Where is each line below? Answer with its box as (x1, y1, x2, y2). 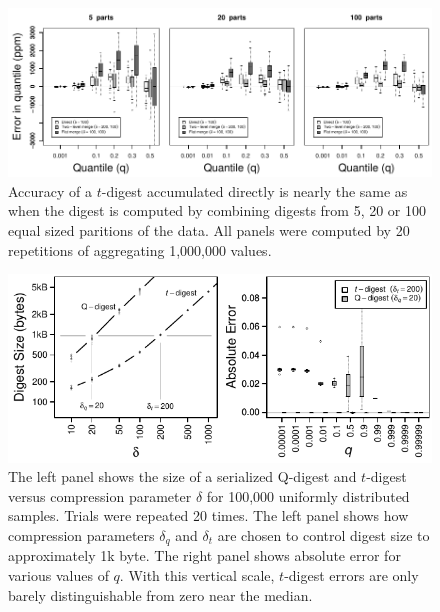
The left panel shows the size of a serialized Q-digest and (8, 466, 357, 487)
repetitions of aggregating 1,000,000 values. (8, 239, 272, 260)
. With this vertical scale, (119, 564, 275, 585)
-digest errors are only (284, 564, 419, 585)
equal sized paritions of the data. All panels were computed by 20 (8, 219, 410, 240)
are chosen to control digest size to (217, 524, 430, 545)
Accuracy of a (8, 180, 93, 201)
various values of (8, 564, 109, 585)
